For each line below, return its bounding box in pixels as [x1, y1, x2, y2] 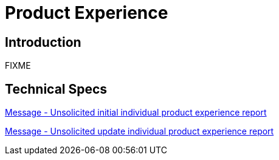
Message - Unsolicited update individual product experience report [5, 126, 274, 137]
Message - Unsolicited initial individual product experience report [5, 107, 267, 118]
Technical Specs [5, 81, 108, 97]
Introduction [5, 34, 81, 50]
